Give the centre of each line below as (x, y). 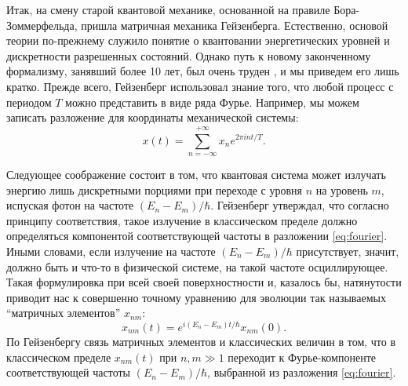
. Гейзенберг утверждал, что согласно (300, 205)
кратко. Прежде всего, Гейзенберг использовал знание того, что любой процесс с (200, 86)
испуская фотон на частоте (70, 205)
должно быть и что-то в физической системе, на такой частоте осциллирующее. (197, 266)
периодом (29, 102)
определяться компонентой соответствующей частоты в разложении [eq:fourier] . (197, 236)
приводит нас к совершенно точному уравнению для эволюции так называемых (196, 297)
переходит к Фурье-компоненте (302, 357)
